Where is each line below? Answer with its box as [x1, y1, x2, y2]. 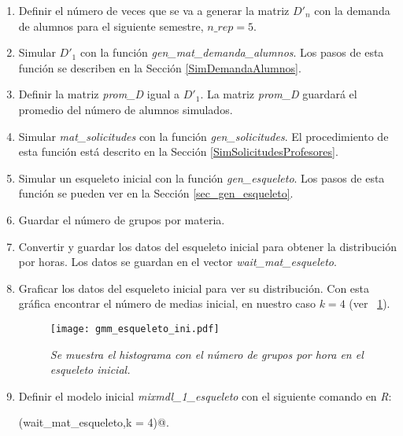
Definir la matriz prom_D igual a [18, 86, 180, 102]
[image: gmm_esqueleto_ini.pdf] [50, 323, 220, 334]
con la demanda [314, 2, 390, 18]
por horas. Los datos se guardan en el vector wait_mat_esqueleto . [18, 253, 337, 270]
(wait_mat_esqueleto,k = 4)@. [18, 414, 169, 430]
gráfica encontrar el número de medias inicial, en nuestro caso [18, 295, 316, 312]
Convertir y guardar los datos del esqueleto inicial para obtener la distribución [18, 238, 397, 254]
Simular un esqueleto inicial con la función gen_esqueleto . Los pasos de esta [18, 169, 385, 186]
